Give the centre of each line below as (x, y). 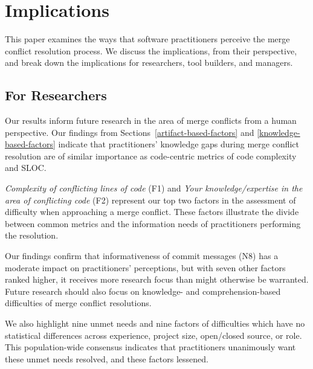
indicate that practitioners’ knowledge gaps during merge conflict (179, 144)
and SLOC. (26, 168)
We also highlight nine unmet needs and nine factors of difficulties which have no (155, 323)
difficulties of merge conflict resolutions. (78, 303)
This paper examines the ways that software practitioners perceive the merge (147, 39)
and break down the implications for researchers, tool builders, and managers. (149, 63)
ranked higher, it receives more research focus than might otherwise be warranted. (157, 279)
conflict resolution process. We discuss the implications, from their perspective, (151, 50)
